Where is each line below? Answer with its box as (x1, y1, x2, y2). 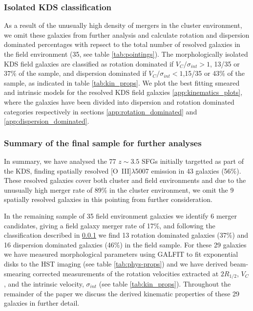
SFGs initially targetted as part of (141, 155, 244, 166)
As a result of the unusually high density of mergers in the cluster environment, (4, 20, 242, 30)
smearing (4, 268, 31, 278)
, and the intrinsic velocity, (4, 278, 84, 289)
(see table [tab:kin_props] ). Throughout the (99, 278, 231, 289)
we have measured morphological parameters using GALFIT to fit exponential (4, 249, 238, 259)
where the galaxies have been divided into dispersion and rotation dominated (4, 96, 234, 107)
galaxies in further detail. (4, 298, 80, 308)
